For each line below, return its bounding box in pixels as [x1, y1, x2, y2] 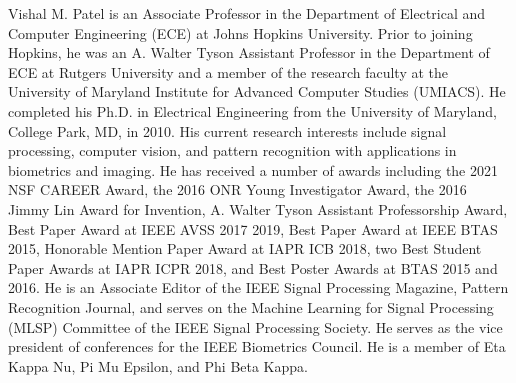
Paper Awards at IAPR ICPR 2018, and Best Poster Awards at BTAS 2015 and [8, 257, 498, 278]
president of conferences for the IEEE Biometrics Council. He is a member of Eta [8, 336, 506, 357]
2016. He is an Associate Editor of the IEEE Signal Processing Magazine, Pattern [8, 277, 509, 298]
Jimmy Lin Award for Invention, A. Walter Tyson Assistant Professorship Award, [8, 198, 508, 219]
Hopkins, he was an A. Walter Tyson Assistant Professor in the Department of [8, 42, 490, 63]
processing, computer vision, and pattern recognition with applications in [8, 140, 457, 161]
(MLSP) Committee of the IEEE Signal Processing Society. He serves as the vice [8, 316, 503, 337]
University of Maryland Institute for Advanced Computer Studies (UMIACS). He [8, 81, 506, 102]
